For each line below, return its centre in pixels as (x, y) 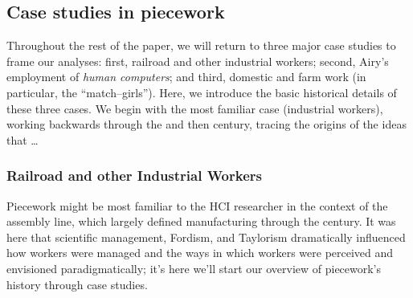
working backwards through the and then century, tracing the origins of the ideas (206, 124)
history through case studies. (77, 284)
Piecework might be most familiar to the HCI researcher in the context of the (197, 205)
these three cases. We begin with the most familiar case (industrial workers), (195, 108)
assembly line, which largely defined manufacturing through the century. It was (201, 221)
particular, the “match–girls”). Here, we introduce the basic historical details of (202, 92)
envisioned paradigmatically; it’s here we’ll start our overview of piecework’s (194, 268)
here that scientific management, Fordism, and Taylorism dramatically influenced (206, 237)
